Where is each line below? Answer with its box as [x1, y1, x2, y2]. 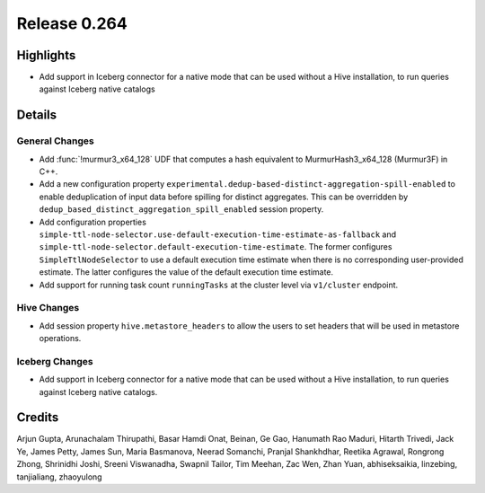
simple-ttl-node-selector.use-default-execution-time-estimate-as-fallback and [39, 229, 397, 240]
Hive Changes [16, 302, 80, 314]
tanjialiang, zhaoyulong [16, 471, 102, 482]
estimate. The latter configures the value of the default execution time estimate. [39, 267, 334, 277]
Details [16, 108, 57, 123]
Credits [16, 409, 59, 426]
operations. [39, 333, 82, 344]
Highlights [16, 48, 76, 63]
